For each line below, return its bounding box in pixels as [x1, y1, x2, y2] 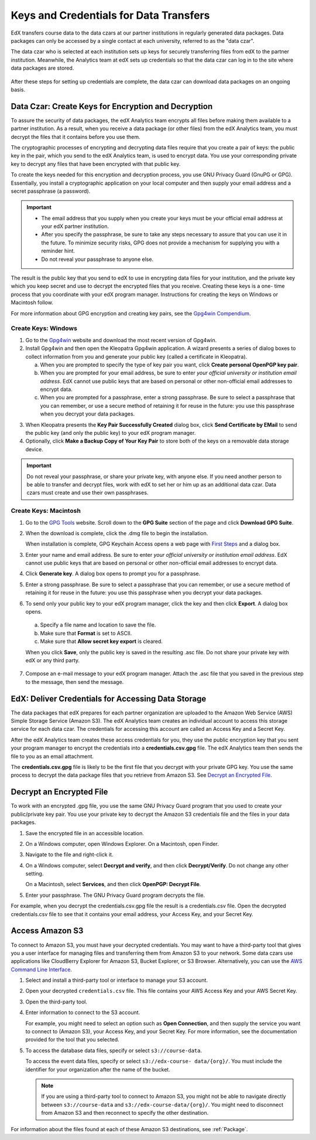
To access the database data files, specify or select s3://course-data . [25, 1047, 202, 1054]
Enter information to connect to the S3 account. [25, 1009, 140, 1016]
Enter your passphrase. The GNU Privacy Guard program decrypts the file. [25, 891, 205, 899]
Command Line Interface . [11, 966, 73, 973]
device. [25, 445, 43, 452]
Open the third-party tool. [25, 998, 88, 1005]
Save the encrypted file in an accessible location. [25, 829, 145, 836]
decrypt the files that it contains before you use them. [11, 133, 140, 140]
